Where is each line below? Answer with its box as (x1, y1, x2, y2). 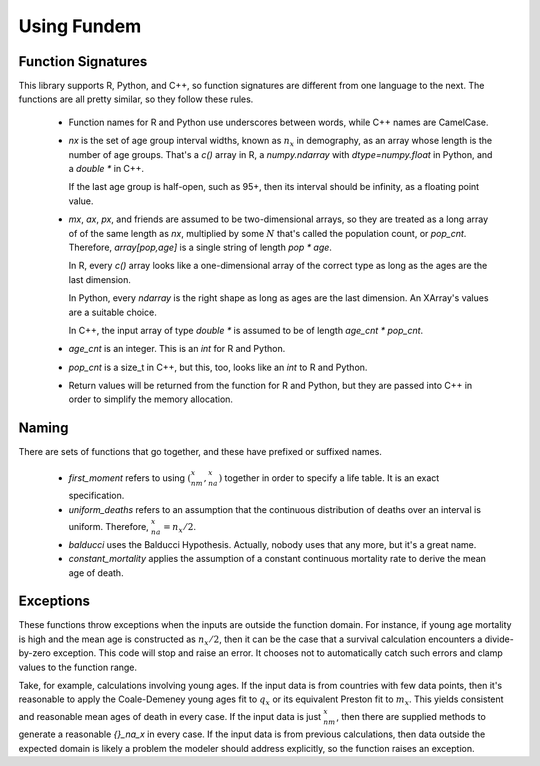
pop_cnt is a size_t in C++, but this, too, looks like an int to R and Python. (68, 361, 368, 373)
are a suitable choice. (68, 306, 157, 318)
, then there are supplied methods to (336, 710, 487, 722)
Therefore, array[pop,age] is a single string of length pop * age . (68, 241, 332, 253)
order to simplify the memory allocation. (68, 393, 234, 405)
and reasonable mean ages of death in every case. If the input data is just (18, 710, 322, 722)
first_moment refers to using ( (68, 471, 192, 484)
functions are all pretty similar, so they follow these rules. (18, 93, 254, 105)
